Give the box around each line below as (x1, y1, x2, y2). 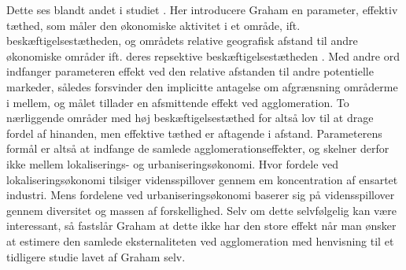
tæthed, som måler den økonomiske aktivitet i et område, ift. (6, 17, 301, 33)
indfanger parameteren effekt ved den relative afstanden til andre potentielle (6, 63, 374, 80)
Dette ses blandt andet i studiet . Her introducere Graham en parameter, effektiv (6, 2, 398, 17)
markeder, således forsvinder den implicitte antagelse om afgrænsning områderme (6, 78, 398, 94)
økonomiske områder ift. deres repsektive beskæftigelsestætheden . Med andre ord (6, 47, 400, 64)
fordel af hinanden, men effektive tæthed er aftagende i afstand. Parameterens (6, 124, 382, 141)
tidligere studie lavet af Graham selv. (6, 248, 186, 264)
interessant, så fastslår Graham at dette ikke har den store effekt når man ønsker (6, 217, 397, 234)
